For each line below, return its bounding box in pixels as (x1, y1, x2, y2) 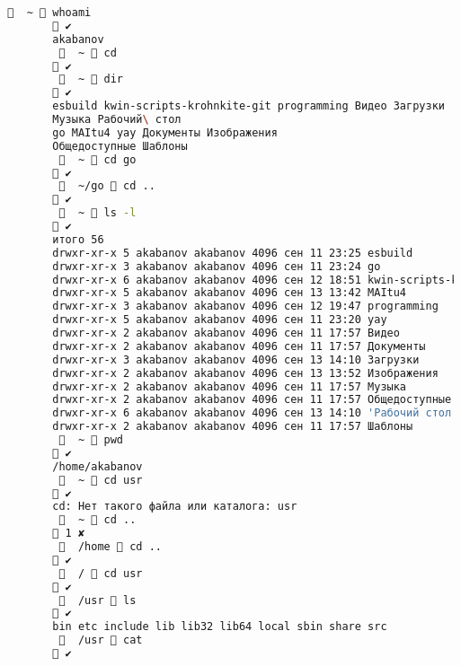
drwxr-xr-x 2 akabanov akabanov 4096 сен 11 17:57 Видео (52, 327, 400, 339)
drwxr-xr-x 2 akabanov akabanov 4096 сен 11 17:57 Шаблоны (52, 420, 413, 434)
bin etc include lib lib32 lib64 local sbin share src (52, 620, 387, 634)
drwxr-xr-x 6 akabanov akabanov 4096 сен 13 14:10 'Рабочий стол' (52, 407, 458, 420)
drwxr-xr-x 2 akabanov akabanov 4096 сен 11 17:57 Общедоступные (52, 393, 452, 407)
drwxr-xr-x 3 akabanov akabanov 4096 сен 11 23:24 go (52, 259, 381, 273)
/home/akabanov (52, 460, 143, 473)
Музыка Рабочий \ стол (52, 113, 182, 126)
